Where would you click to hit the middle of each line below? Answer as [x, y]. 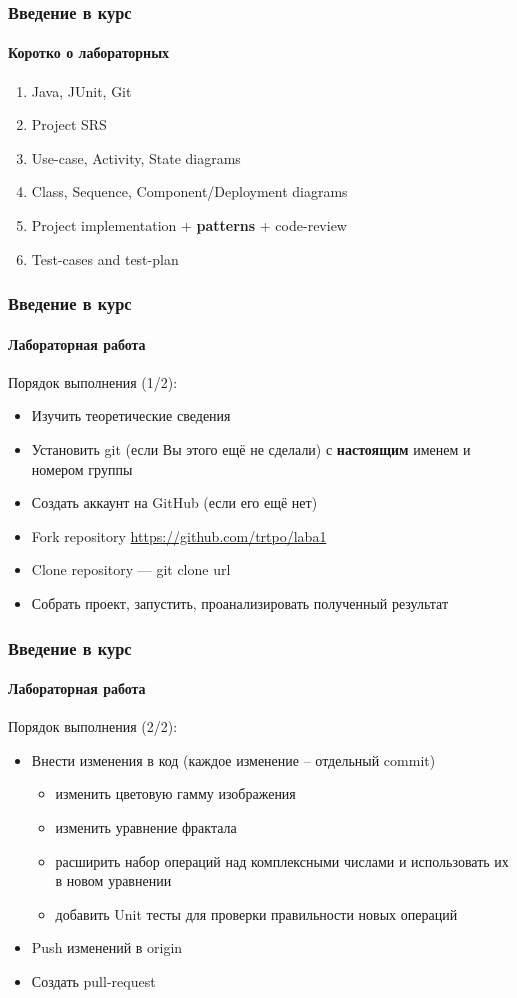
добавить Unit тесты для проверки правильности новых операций [256, 913]
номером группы [82, 468]
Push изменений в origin [107, 947]
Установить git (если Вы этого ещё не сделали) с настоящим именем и [251, 449]
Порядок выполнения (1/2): [93, 381]
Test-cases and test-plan [105, 258]
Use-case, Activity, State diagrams [136, 157]
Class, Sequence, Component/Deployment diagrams [189, 191]
